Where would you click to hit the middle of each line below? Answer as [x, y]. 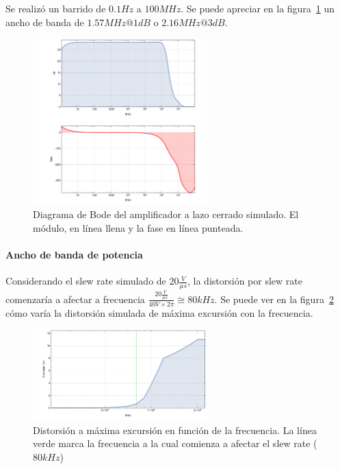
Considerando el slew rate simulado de [86, 281]
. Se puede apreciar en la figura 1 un [258, 8]
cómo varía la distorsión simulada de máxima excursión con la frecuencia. [159, 312]
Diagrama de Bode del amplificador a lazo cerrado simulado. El [166, 214]
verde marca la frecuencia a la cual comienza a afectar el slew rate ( [175, 443]
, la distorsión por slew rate [245, 281]
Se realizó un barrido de [56, 8]
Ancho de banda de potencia [74, 255]
